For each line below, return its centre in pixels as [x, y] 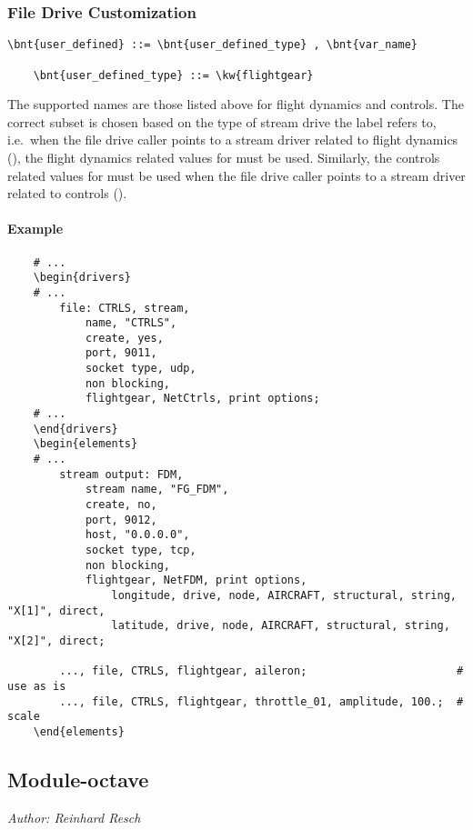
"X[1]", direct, [56, 610]
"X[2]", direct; [56, 640]
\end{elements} [79, 731]
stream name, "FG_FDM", [157, 490]
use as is [37, 686]
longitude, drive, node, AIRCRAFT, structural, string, [284, 595]
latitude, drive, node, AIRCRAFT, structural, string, [281, 626]
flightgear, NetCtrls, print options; [202, 399]
